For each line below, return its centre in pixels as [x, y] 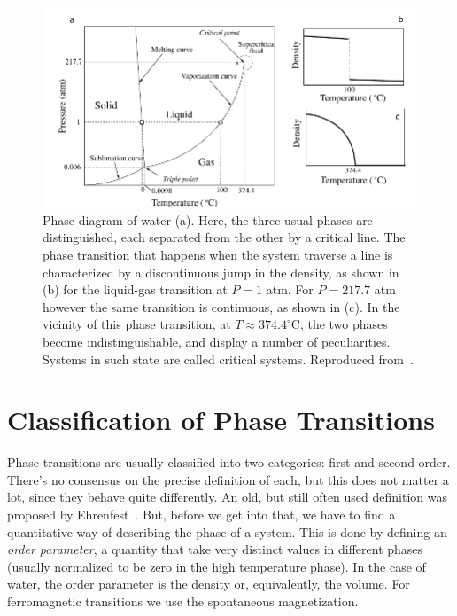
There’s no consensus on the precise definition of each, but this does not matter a [228, 479]
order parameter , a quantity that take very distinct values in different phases [215, 549]
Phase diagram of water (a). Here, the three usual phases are [208, 219]
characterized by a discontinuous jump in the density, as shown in [221, 272]
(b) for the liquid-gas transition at [135, 289]
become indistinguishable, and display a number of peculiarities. [217, 341]
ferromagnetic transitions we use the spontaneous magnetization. [183, 601]
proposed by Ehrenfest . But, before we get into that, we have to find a [201, 515]
